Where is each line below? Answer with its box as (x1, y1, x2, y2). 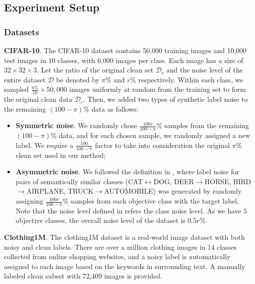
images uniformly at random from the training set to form (69, 84, 246, 94)
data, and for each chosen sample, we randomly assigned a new (59, 130, 251, 141)
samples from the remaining (164, 120, 249, 131)
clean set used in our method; (15, 149, 106, 160)
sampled (4, 84, 29, 94)
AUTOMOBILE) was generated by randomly (104, 186, 242, 196)
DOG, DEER (153, 176, 194, 186)
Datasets (4, 25, 39, 38)
